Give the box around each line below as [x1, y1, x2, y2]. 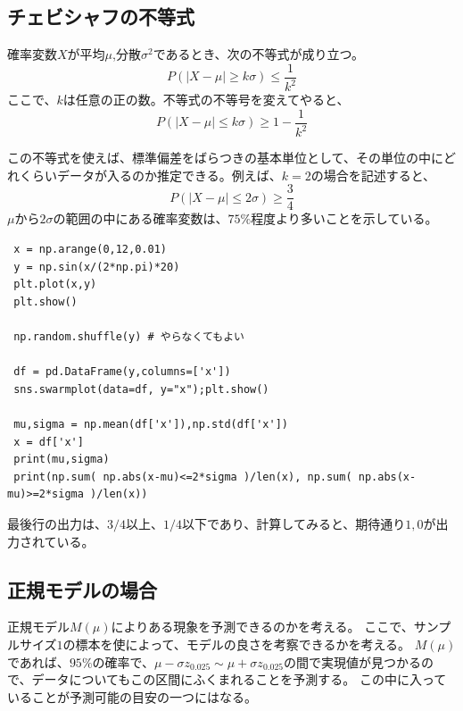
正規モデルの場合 [7, 575, 157, 603]
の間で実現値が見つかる [283, 652, 421, 671]
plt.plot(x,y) [13, 278, 97, 291]
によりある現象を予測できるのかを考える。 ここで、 [111, 617, 414, 636]
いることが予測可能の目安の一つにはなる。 [7, 687, 257, 706]
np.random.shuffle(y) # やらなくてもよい [13, 330, 244, 344]
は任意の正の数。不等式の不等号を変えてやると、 [62, 90, 350, 109]
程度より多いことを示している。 [251, 209, 438, 228]
